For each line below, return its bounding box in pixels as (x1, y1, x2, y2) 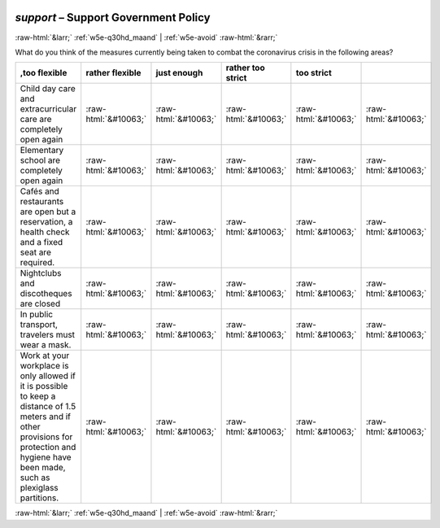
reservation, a (20, 216, 73, 228)
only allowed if (20, 370, 76, 382)
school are (20, 155, 61, 166)
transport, (20, 319, 59, 330)
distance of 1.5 (20, 401, 76, 412)
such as (20, 472, 50, 483)
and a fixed (20, 237, 63, 248)
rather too (225, 62, 265, 73)
